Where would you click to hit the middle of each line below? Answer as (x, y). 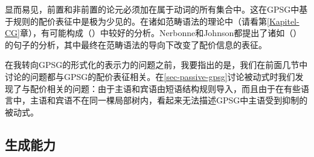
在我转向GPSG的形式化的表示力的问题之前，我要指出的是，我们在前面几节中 (156, 65)
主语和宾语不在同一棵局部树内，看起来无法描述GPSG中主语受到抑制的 (169, 100)
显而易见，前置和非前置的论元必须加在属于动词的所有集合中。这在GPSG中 (152, 9)
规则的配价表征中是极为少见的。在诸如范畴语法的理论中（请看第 (140, 21)
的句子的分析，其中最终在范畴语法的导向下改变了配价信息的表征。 (136, 44)
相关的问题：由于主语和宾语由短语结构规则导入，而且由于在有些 (174, 88)
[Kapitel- (283, 21)
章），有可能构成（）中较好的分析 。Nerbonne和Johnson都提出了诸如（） (161, 33)
